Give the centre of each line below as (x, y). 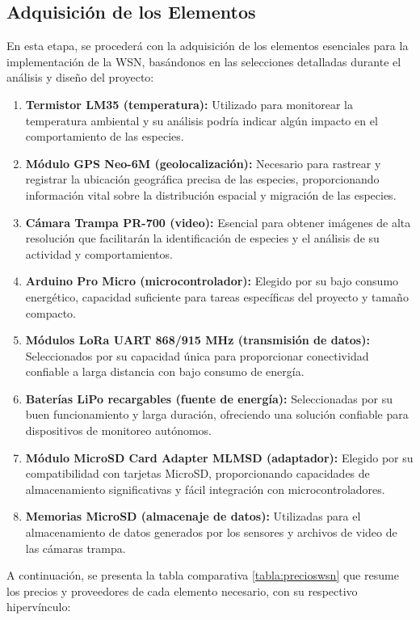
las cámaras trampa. (76, 548)
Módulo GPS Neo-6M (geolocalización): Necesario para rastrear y (203, 163)
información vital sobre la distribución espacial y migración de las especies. (211, 194)
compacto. (51, 312)
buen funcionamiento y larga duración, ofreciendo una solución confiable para (217, 414)
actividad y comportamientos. (99, 253)
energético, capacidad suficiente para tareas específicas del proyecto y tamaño (217, 296)
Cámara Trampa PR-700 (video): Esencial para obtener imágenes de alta (218, 222)
